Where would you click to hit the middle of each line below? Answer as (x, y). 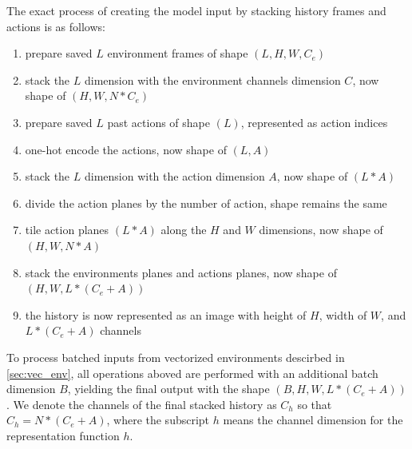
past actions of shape (159, 122)
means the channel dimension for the (313, 420)
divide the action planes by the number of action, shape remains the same (206, 203)
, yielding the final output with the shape (168, 389)
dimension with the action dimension (174, 176)
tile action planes (67, 230)
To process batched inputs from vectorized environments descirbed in (176, 357)
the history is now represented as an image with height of (166, 314)
